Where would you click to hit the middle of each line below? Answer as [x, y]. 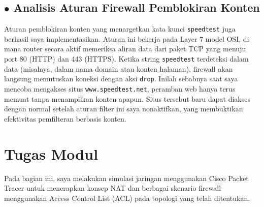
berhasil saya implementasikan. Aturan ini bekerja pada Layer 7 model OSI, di [127, 38]
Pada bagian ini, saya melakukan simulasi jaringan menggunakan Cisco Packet [126, 178]
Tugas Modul [51, 153]
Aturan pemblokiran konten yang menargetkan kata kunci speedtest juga [120, 29]
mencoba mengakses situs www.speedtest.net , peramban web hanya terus [120, 88]
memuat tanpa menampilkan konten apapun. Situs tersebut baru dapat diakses [127, 98]
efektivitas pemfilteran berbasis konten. [65, 118]
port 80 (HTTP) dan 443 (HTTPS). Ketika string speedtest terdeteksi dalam [126, 59]
